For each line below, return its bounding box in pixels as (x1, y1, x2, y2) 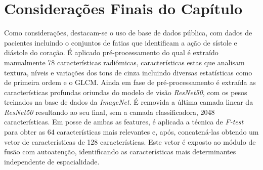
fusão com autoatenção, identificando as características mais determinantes (4, 146, 236, 157)
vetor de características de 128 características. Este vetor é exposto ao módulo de (4, 136, 256, 147)
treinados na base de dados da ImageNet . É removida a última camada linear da (4, 97, 253, 107)
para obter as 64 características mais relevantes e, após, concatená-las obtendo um (4, 126, 259, 137)
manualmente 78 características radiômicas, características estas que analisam (4, 57, 245, 67)
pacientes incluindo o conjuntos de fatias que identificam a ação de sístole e (4, 37, 237, 48)
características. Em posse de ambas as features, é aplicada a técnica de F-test (4, 116, 244, 127)
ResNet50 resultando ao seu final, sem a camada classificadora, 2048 (4, 106, 215, 117)
